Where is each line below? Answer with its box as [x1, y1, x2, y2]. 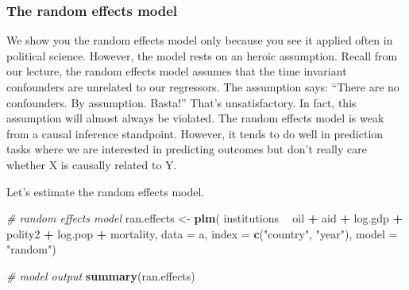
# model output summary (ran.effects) [6, 267, 195, 284]
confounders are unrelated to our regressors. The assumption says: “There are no [6, 79, 399, 95]
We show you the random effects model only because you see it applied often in [6, 32, 393, 48]
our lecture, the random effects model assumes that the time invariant [6, 63, 347, 79]
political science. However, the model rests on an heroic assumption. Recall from [6, 47, 398, 64]
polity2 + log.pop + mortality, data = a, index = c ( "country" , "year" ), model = [6, 225, 398, 242]
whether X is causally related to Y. [6, 156, 177, 172]
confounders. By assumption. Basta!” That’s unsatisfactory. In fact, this [6, 94, 357, 110]
